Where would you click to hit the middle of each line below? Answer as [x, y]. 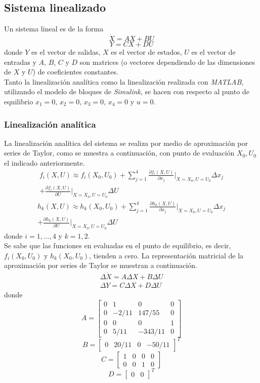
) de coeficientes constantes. [75, 72]
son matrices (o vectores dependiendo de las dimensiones [167, 62]
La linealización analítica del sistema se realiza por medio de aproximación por [126, 143]
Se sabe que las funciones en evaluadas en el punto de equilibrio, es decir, [118, 245]
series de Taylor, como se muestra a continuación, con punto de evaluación [119, 153]
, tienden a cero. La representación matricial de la [166, 255]
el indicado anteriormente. [45, 162]
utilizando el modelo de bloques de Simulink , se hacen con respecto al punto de [127, 91]
